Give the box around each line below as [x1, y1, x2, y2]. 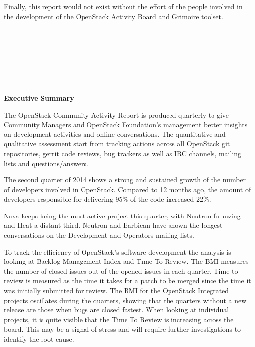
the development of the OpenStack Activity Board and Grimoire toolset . [4, 11, 223, 21]
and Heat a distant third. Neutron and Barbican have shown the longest [4, 220, 223, 230]
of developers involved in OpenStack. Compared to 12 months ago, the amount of [4, 184, 251, 194]
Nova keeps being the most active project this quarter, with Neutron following [4, 210, 241, 220]
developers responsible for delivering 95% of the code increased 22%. [4, 194, 211, 204]
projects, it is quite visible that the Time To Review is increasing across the [4, 314, 234, 324]
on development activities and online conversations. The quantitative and [4, 129, 226, 139]
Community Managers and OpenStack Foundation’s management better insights [4, 119, 248, 130]
